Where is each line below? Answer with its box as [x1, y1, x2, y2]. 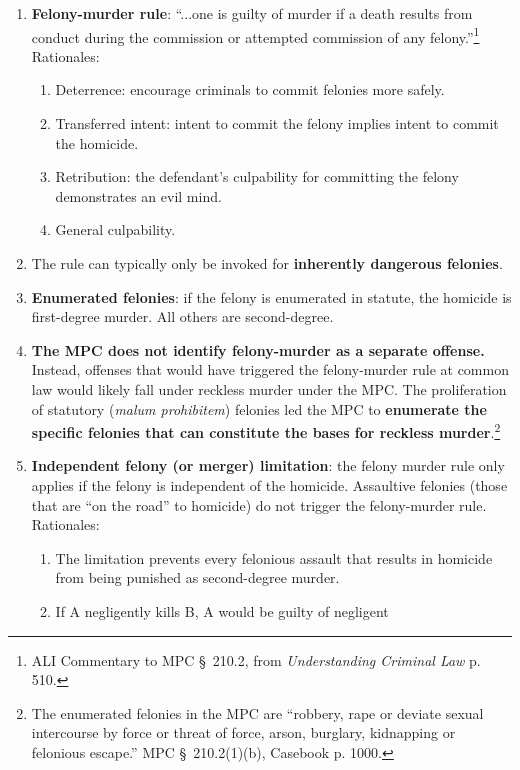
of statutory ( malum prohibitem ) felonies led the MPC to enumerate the [31, 398, 487, 419]
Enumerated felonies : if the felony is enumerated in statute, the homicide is [31, 286, 512, 307]
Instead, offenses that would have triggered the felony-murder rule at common [31, 359, 509, 380]
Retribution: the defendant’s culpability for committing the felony [55, 166, 459, 187]
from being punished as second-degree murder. [55, 567, 340, 588]
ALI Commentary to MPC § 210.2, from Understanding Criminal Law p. [31, 649, 481, 670]
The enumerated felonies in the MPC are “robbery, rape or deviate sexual [31, 702, 484, 723]
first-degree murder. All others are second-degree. [31, 306, 334, 327]
